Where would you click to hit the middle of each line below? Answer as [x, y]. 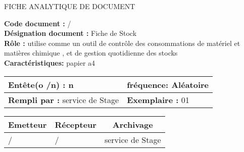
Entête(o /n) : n [41, 84]
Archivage [133, 124]
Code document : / [38, 23]
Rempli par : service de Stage [64, 99]
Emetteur [28, 124]
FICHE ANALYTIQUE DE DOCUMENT [70, 6]
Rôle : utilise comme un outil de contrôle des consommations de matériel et [122, 43]
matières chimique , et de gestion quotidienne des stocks [91, 53]
